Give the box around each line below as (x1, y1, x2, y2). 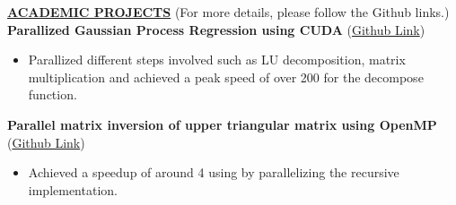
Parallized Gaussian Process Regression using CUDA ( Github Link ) (7, 20, 425, 38)
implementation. (28, 180, 118, 199)
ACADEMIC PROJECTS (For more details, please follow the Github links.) (7, 3, 450, 21)
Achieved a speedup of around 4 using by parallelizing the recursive (28, 163, 399, 182)
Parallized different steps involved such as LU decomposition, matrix (28, 50, 406, 69)
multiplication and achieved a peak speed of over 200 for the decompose (28, 67, 424, 86)
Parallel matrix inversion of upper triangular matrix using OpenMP (7, 115, 437, 133)
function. (28, 85, 77, 104)
